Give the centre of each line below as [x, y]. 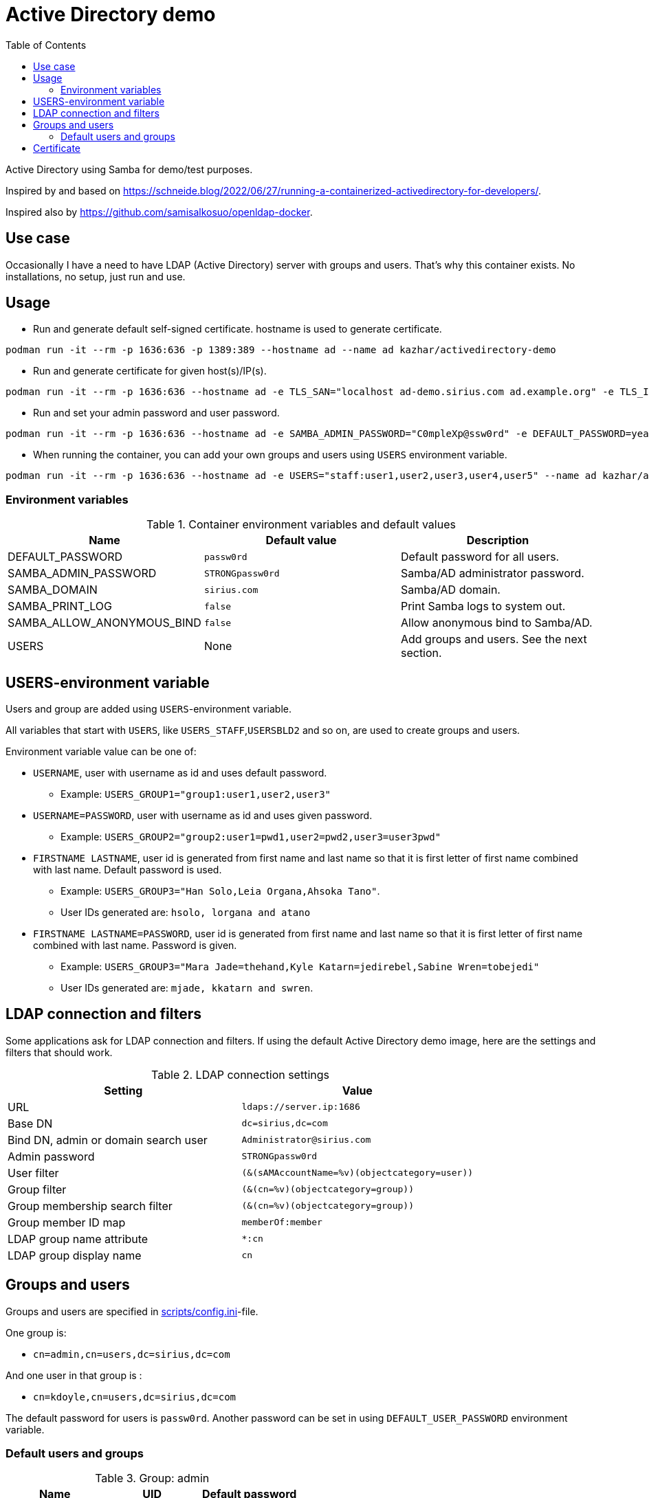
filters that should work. [59, 1052]
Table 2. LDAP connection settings [240, 1074]
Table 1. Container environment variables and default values [301, 525]
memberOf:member [282, 1222]
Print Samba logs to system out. [483, 606]
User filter [33, 1173]
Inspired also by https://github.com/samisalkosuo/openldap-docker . [159, 212]
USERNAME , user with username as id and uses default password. [180, 773]
